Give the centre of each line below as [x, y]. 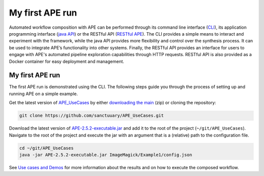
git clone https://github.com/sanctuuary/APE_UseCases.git [91, 116]
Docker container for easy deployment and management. [67, 61]
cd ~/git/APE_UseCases [46, 148]
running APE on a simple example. [44, 94]
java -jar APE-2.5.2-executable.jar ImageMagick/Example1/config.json [106, 155]
